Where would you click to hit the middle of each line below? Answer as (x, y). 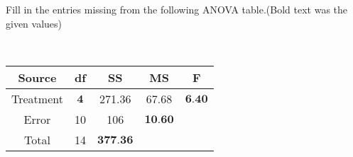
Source (37, 77)
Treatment (37, 98)
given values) (34, 23)
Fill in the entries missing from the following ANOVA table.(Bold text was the (177, 9)
